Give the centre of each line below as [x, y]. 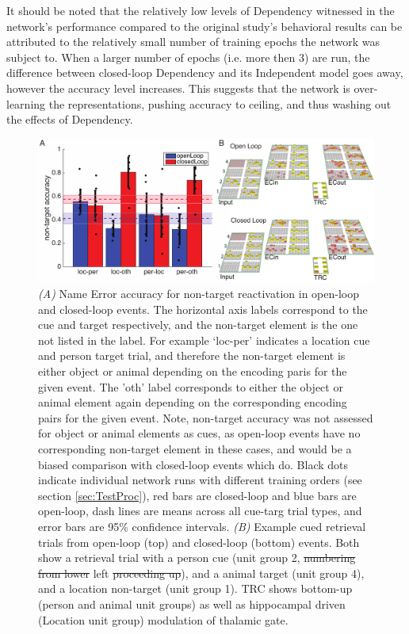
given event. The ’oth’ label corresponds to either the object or [191, 386]
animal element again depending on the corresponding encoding [193, 402]
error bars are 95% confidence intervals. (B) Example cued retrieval [202, 527]
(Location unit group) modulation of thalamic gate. [163, 619]
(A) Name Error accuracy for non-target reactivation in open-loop [199, 294]
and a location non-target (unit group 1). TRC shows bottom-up [195, 588]
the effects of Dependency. [70, 119]
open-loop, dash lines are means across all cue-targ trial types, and [200, 511]
